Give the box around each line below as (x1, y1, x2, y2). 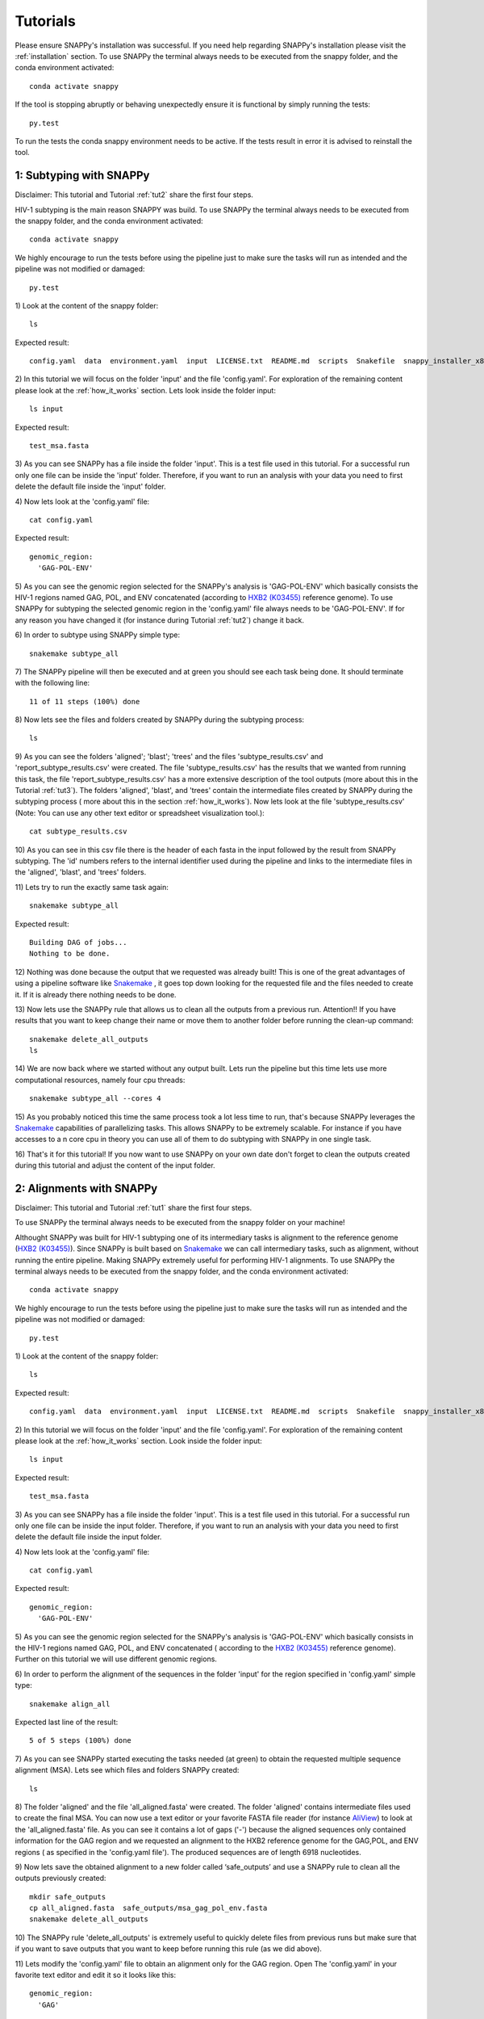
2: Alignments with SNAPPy (15, 1182, 158, 1195)
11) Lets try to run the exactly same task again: (15, 882, 169, 892)
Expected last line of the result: (15, 1717, 119, 1727)
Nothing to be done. (29, 949, 111, 959)
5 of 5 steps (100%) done (29, 1736, 132, 1745)
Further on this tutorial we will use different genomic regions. (15, 1654, 218, 1664)
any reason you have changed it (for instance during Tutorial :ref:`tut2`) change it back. (15, 615, 305, 625)
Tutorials (15, 12, 76, 30)
